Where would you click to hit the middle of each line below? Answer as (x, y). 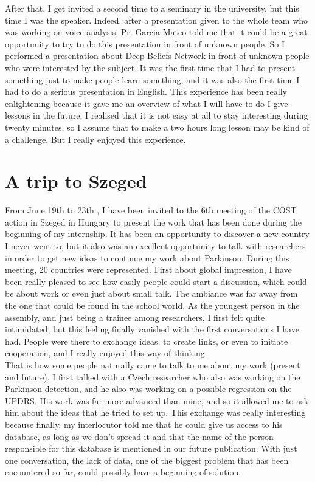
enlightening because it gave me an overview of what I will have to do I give (147, 103)
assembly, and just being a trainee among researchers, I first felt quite (135, 317)
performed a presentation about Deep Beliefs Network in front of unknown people (157, 56)
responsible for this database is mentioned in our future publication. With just (151, 448)
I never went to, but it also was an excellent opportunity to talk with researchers (155, 246)
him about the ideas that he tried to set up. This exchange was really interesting (155, 412)
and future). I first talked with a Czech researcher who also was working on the (153, 377)
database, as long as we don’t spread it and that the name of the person (139, 436)
